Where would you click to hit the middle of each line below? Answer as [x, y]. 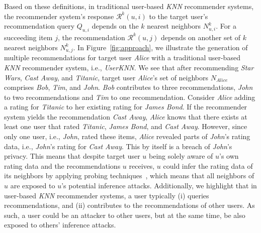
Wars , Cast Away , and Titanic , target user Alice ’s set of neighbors [106, 77]
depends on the [115, 26]
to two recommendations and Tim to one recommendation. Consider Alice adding [130, 97]
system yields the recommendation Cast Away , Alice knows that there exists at [126, 116]
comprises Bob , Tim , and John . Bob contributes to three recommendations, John [128, 87]
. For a [226, 26]
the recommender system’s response [59, 16]
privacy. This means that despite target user [72, 156]
